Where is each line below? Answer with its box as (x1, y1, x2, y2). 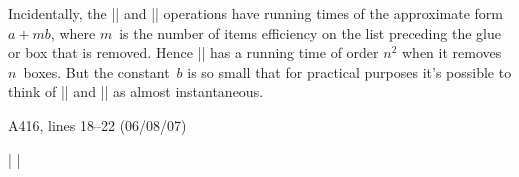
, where (50, 22, 96, 43)
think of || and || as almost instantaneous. (8, 81, 264, 102)
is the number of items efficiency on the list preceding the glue (119, 22, 501, 43)
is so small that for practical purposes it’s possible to (187, 61, 512, 82)
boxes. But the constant (23, 61, 170, 82)
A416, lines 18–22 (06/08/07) (8, 114, 187, 135)
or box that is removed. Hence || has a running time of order (8, 42, 379, 63)
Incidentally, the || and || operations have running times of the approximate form (8, 3, 504, 23)
